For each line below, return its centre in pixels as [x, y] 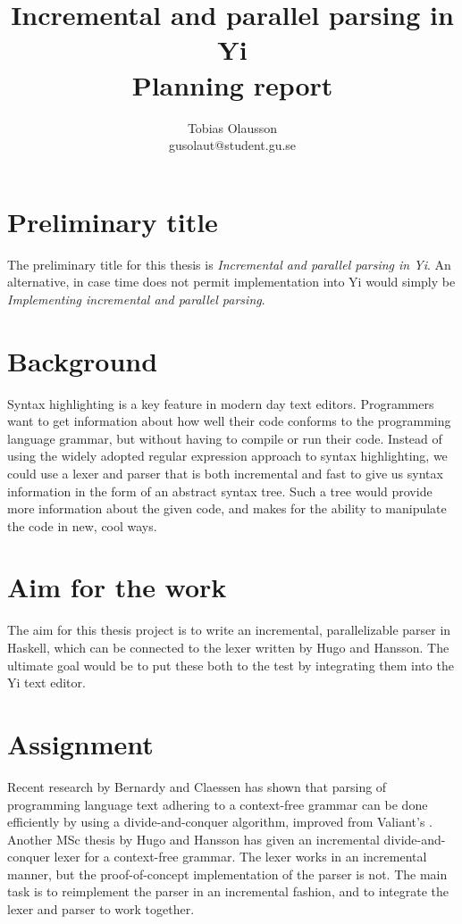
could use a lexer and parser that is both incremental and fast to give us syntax [225, 473]
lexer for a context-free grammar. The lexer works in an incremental [240, 857]
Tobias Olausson [232, 127]
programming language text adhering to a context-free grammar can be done [218, 804]
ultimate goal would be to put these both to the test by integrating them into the [231, 665]
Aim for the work [117, 587]
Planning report [232, 84]
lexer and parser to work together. [101, 909]
